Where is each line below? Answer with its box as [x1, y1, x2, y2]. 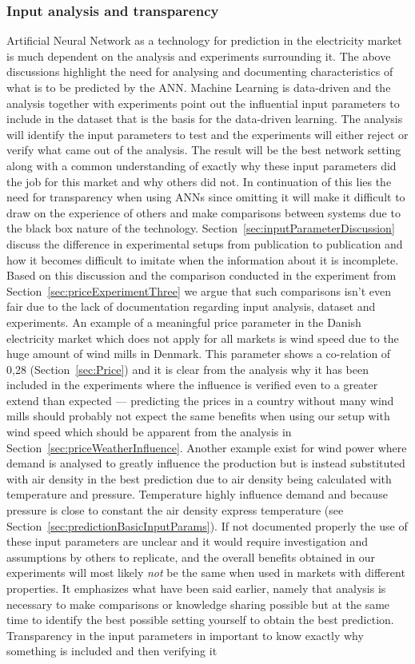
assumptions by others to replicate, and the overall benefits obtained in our [6, 548, 376, 565]
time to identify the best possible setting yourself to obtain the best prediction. [6, 611, 394, 628]
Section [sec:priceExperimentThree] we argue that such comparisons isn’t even [6, 282, 392, 299]
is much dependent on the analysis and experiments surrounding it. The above [6, 47, 391, 64]
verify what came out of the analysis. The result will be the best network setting [6, 141, 401, 158]
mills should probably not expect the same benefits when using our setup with [6, 408, 390, 424]
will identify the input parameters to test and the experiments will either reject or [6, 125, 409, 142]
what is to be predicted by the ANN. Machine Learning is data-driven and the [6, 79, 391, 95]
